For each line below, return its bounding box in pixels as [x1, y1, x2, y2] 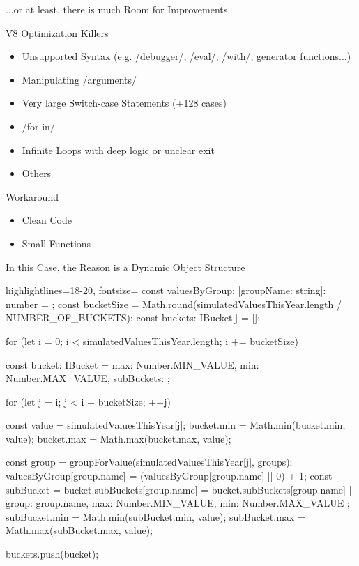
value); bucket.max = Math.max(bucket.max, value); [6, 431, 231, 445]
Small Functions [22, 236, 91, 250]
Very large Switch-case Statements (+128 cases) [22, 95, 227, 110]
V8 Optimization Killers [6, 25, 109, 40]
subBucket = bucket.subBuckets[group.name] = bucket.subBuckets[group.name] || [6, 482, 355, 496]
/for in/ [22, 118, 55, 133]
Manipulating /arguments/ [22, 72, 137, 86]
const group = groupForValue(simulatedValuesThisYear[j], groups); [6, 454, 293, 469]
